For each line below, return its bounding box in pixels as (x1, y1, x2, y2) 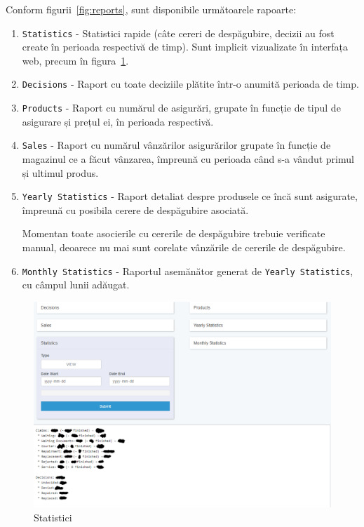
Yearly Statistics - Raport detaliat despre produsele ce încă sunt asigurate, (22, 189, 358, 204)
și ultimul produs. (22, 165, 99, 180)
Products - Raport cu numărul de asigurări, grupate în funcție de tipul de (22, 100, 341, 115)
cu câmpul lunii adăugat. (22, 277, 130, 292)
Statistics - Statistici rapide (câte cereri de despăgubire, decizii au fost (22, 25, 335, 40)
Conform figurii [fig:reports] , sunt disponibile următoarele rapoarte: (6, 2, 297, 16)
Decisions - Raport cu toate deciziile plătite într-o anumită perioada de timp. (22, 76, 359, 91)
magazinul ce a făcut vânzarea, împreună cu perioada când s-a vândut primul (22, 152, 354, 166)
